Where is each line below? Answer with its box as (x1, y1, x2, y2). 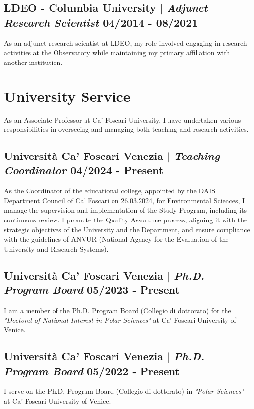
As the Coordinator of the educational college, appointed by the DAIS (4, 186, 216, 196)
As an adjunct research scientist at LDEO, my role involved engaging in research (4, 37, 247, 48)
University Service (4, 86, 131, 106)
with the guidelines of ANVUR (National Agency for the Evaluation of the (4, 234, 229, 244)
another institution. (4, 57, 63, 67)
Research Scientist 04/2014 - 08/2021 (4, 14, 198, 30)
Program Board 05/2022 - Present (4, 363, 180, 378)
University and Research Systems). (4, 243, 109, 253)
